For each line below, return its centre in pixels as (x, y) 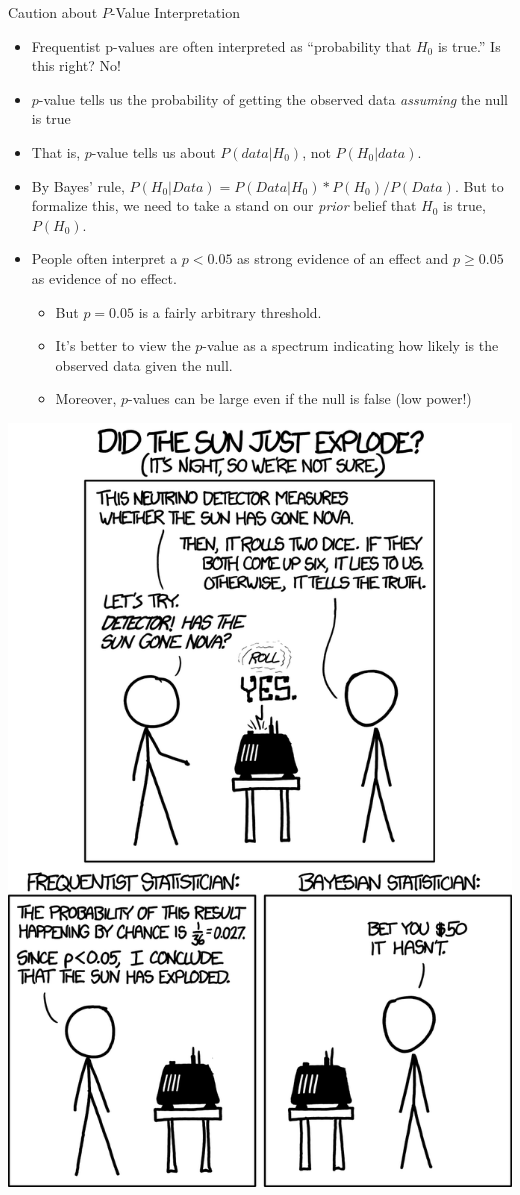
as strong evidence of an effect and (343, 258)
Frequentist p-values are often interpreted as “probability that (221, 45)
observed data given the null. (144, 364)
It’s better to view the (123, 345)
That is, (56, 151)
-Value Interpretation (175, 12)
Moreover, (86, 398)
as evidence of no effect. (104, 277)
